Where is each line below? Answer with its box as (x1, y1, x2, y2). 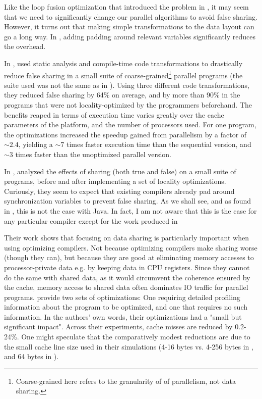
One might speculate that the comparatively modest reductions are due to (21, 331, 250, 342)
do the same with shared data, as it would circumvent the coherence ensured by (4, 272, 250, 282)
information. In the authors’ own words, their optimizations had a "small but (4, 311, 242, 322)
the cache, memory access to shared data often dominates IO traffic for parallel (4, 282, 248, 292)
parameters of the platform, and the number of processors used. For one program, (4, 119, 256, 130)
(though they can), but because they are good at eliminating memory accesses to (4, 252, 254, 263)
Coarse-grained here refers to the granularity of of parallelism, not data (16, 375, 236, 386)
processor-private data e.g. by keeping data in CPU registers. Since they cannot (4, 262, 250, 272)
